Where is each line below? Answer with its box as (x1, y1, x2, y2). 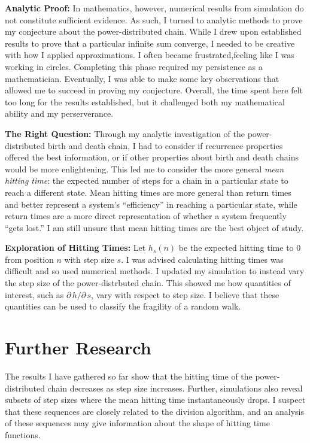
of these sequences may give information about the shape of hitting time (5, 417, 270, 429)
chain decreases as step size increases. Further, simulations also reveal (47, 381, 303, 394)
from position (5, 253, 54, 265)
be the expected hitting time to (178, 241, 294, 254)
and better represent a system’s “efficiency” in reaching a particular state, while (5, 198, 297, 210)
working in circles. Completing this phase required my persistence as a (5, 60, 263, 72)
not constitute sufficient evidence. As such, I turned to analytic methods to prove (5, 13, 303, 26)
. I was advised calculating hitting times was (121, 253, 284, 265)
